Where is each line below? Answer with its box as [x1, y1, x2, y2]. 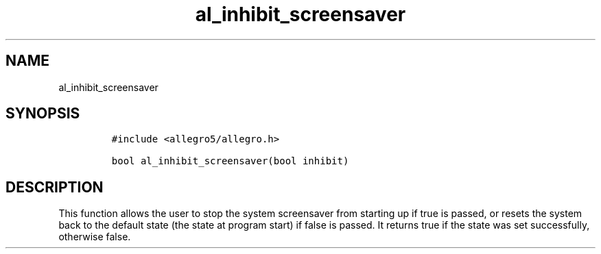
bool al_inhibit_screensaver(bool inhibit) [111, 155, 349, 167]
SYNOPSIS [5, 105, 80, 123]
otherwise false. [58, 231, 131, 243]
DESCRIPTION [5, 178, 104, 196]
